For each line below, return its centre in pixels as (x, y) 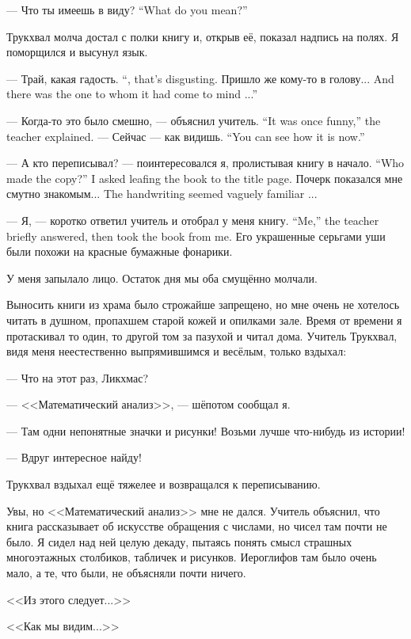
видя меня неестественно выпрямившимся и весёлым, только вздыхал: (177, 351)
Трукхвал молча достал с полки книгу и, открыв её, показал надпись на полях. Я (203, 36)
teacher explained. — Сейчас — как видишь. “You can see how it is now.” (186, 136)
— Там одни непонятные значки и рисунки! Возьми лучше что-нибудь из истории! (206, 430)
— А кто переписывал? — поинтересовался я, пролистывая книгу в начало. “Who (205, 163)
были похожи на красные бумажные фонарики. (120, 251)
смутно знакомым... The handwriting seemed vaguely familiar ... (162, 194)
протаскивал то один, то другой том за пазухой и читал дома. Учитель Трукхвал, (202, 335)
